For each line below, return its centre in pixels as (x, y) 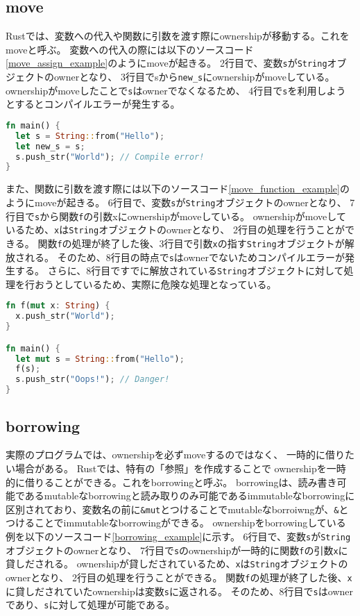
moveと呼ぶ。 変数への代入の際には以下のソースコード (130, 49)
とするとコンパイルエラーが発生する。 (93, 104)
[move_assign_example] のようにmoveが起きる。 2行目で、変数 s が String (166, 63)
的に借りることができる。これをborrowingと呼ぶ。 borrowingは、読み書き (171, 482)
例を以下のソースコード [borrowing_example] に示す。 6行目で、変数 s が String (178, 536)
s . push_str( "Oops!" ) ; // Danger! (93, 380)
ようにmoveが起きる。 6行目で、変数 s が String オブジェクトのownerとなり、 (176, 202)
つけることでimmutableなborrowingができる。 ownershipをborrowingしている (176, 523)
